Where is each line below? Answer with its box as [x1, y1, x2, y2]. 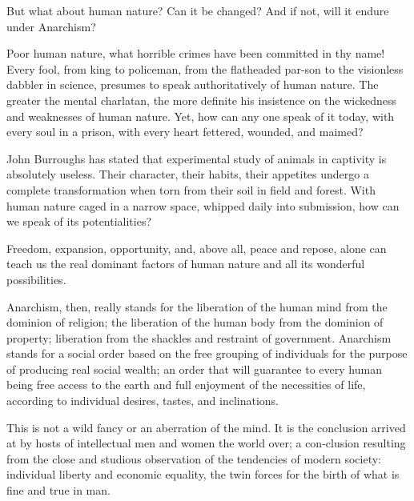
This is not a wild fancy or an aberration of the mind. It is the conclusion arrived [6, 419, 406, 435]
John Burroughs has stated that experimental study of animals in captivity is [6, 150, 387, 166]
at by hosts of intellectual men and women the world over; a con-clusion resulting [6, 435, 406, 451]
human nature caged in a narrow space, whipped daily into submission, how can [6, 197, 400, 214]
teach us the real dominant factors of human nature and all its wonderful [6, 255, 365, 272]
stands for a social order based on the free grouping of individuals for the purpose [6, 345, 408, 362]
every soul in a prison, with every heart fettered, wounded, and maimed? [6, 123, 364, 140]
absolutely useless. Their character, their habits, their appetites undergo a [6, 166, 369, 182]
